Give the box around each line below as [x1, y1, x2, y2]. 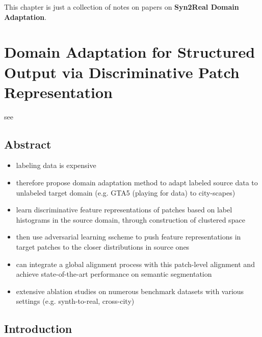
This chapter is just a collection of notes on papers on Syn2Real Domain [4, 2, 239, 12]
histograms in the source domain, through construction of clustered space [16, 214, 245, 225]
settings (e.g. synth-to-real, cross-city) [16, 296, 135, 306]
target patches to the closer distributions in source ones [16, 242, 190, 252]
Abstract [4, 136, 51, 152]
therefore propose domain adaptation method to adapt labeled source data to [16, 177, 258, 188]
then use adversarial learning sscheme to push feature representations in [16, 231, 241, 242]
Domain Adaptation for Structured [4, 41, 255, 62]
